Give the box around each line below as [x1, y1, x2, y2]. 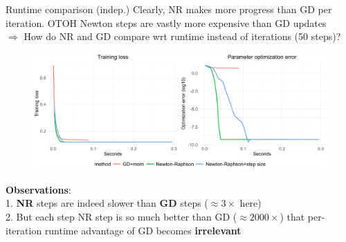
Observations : [6, 182, 71, 196]
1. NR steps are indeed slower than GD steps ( [6, 196, 208, 210]
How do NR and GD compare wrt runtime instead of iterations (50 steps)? [24, 29, 341, 44]
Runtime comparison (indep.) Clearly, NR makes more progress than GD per [6, 2, 332, 16]
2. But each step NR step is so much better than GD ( [6, 209, 237, 223]
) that [280, 209, 305, 223]
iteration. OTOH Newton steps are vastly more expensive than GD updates [6, 15, 327, 30]
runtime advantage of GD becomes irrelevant [44, 223, 242, 237]
